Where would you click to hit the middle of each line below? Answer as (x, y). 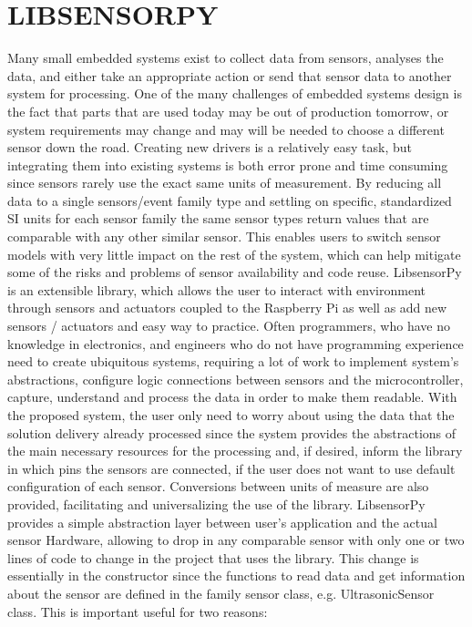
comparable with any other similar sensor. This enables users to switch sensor (224, 236)
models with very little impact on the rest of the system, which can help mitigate (234, 254)
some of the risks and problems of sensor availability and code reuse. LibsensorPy (235, 272)
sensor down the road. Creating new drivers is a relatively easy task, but (210, 147)
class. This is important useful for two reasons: (138, 611)
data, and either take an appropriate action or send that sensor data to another (230, 75)
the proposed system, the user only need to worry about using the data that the (231, 415)
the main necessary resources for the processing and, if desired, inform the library (235, 451)
